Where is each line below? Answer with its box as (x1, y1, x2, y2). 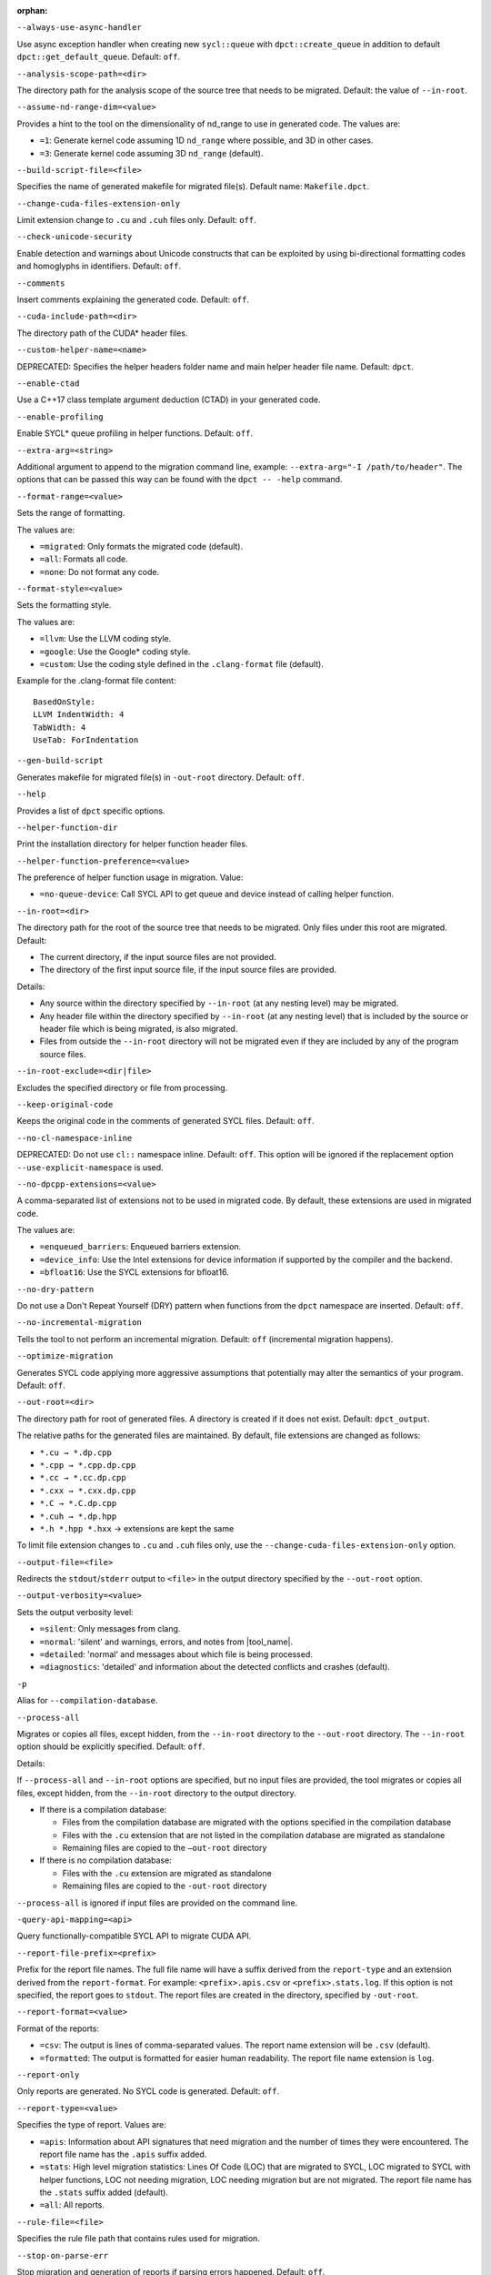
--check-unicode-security (16, 232, 133, 242)
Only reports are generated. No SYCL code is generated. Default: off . (16, 2086, 280, 2097)
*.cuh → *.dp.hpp (39, 1511, 117, 1522)
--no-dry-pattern (16, 1284, 95, 1294)
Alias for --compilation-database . (16, 1695, 158, 1706)
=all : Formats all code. (39, 553, 128, 564)
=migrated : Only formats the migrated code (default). (39, 541, 244, 551)
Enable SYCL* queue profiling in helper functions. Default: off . (16, 428, 254, 439)
